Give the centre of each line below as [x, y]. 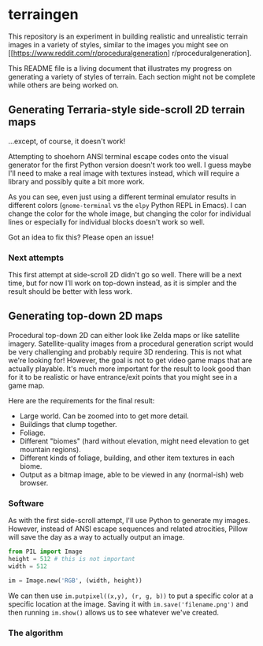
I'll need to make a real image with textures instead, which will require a [124, 173]
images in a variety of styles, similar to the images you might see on [118, 44]
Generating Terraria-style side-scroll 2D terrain [127, 110]
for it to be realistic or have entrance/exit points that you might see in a [123, 377]
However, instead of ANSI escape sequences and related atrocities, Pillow [128, 529]
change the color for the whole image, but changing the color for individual [130, 213]
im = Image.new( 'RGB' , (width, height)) [76, 581]
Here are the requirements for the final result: [81, 400]
